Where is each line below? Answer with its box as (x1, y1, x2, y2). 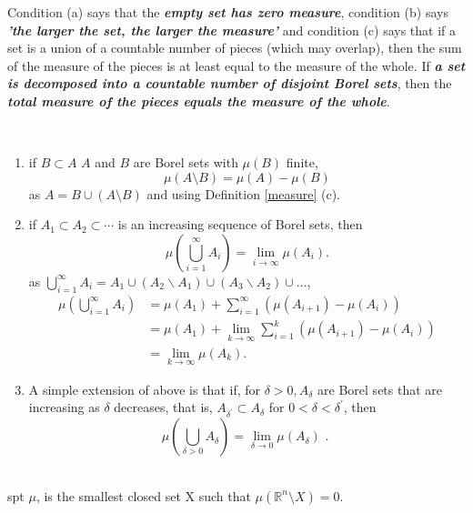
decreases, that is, (114, 397, 213, 417)
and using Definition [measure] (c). (146, 184, 340, 203)
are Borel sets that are (317, 379, 443, 398)
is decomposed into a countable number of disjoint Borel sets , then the (7, 74, 452, 93)
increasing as (28, 397, 100, 417)
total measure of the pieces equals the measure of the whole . (7, 91, 390, 110)
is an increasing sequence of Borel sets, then (117, 215, 363, 234)
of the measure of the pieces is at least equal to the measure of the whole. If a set (7, 55, 466, 75)
